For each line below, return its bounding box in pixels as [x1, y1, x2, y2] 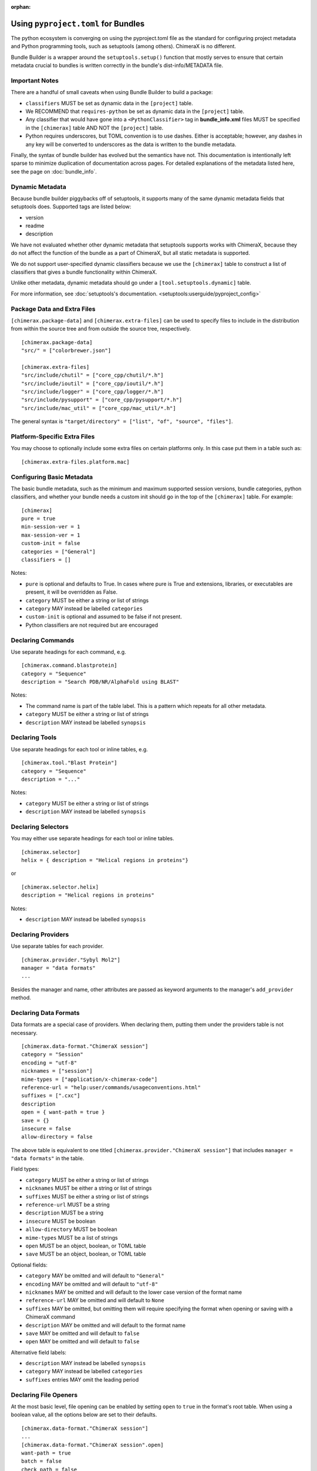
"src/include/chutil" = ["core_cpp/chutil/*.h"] [21, 372, 164, 379]
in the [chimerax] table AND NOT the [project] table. [25, 124, 164, 131]
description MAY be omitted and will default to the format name [25, 1322, 186, 1329]
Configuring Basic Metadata [11, 472, 93, 481]
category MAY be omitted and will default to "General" [25, 1272, 164, 1279]
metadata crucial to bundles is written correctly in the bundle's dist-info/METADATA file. [11, 62, 223, 69]
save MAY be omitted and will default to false [25, 1330, 140, 1337]
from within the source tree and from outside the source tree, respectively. [11, 325, 191, 332]
